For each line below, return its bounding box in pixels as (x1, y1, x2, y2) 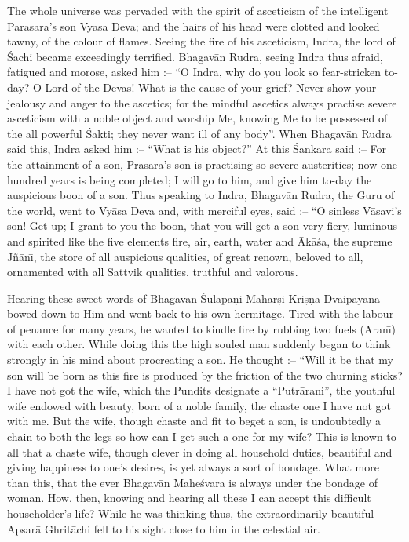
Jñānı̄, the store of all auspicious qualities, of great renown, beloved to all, (7, 248, 363, 264)
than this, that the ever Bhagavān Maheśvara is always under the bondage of (7, 474, 378, 490)
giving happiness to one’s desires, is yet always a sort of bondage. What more (7, 459, 379, 475)
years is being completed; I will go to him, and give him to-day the (49, 171, 372, 187)
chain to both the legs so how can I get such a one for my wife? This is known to (7, 428, 396, 445)
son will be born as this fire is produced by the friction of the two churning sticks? (7, 366, 403, 383)
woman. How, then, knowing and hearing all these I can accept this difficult (7, 489, 371, 506)
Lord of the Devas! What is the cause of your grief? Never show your (45, 78, 377, 95)
